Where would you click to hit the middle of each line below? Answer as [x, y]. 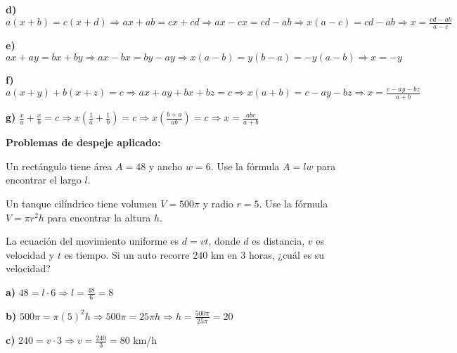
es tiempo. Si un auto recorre [127, 254]
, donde [224, 241]
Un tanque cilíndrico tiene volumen [82, 204]
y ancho [166, 166]
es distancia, [278, 241]
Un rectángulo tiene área [59, 166]
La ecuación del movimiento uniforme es [92, 241]
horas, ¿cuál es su [287, 254]
